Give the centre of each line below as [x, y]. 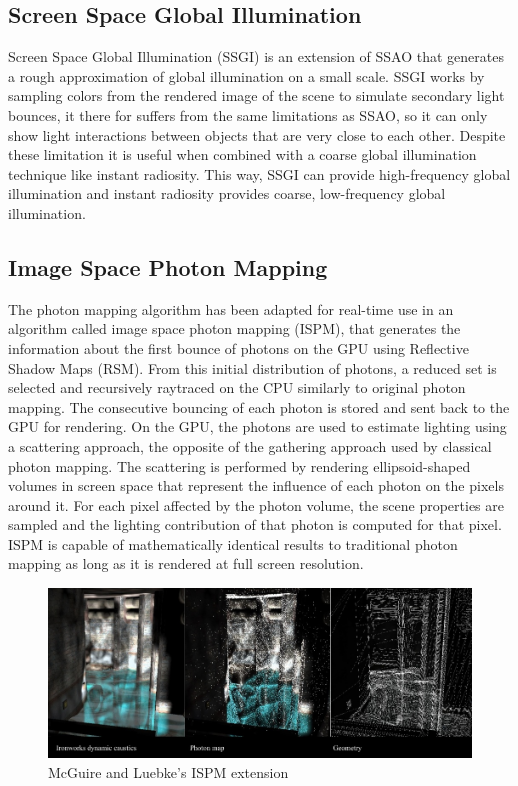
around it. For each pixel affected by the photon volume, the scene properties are [256, 504]
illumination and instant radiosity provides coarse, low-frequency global [227, 193]
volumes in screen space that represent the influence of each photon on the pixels [256, 485]
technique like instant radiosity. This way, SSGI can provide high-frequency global [259, 173]
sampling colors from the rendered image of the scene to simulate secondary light [256, 95]
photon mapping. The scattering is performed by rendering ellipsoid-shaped [239, 465]
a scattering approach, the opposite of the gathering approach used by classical [250, 445]
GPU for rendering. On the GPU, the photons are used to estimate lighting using [257, 426]
